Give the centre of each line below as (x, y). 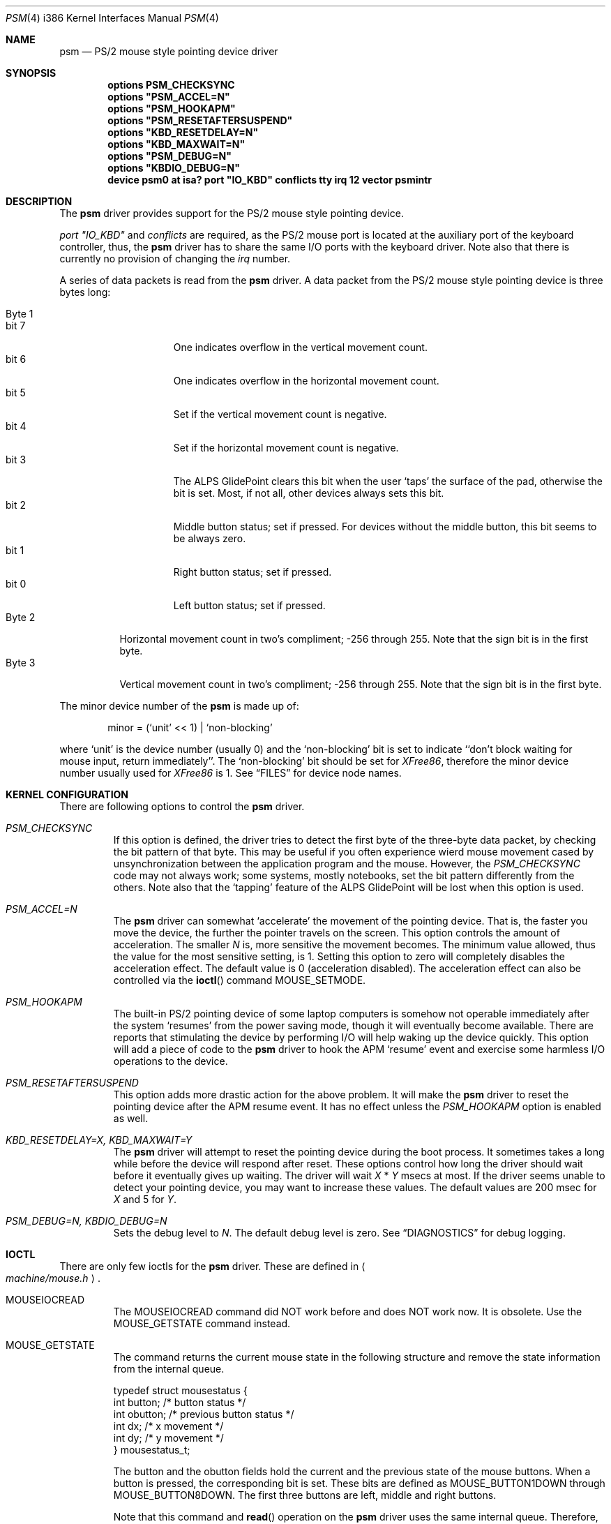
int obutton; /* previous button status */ (204, 1414)
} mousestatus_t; (152, 1450)
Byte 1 (20, 314)
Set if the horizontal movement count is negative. (286, 448)
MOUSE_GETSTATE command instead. (202, 1323)
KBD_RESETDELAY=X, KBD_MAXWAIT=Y (99, 1140)
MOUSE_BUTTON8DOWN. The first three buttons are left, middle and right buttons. (305, 1495)
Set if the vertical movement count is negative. (280, 414)
